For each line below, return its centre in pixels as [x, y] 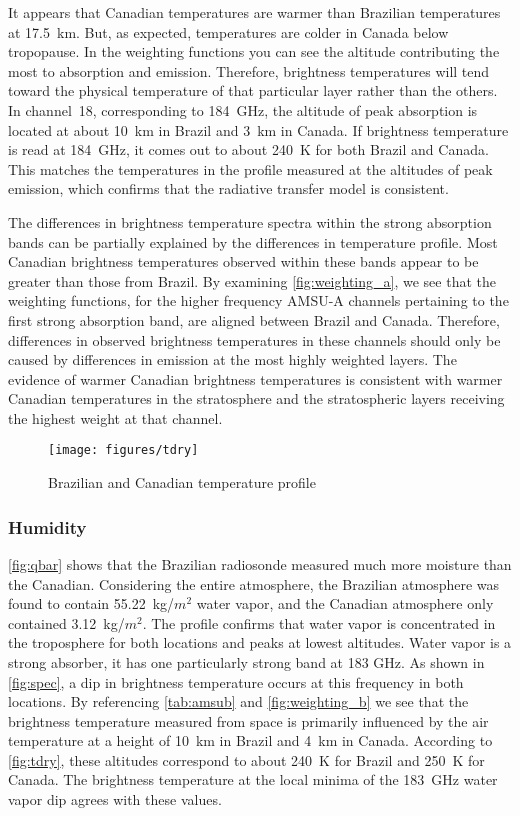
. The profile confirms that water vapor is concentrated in [319, 622]
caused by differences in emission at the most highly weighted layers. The [232, 359]
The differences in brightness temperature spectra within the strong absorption [250, 221]
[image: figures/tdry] [123, 450]
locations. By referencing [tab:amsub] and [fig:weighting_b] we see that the [238, 701]
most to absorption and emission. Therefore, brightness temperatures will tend [249, 70]
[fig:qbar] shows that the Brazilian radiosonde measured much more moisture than [260, 563]
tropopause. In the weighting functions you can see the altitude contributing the [254, 51]
